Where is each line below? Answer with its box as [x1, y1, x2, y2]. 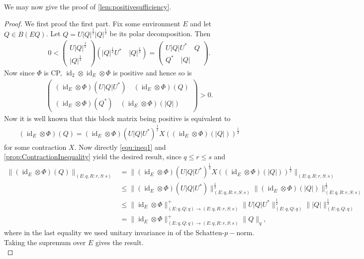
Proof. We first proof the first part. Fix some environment [4, 18, 181, 28]
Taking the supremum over [4, 237, 86, 247]
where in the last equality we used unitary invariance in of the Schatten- [4, 227, 225, 237]
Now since [4, 67, 35, 78]
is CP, [44, 67, 62, 78]
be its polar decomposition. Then [109, 28, 211, 39]
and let [190, 18, 211, 28]
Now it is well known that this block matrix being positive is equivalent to [4, 113, 231, 123]
